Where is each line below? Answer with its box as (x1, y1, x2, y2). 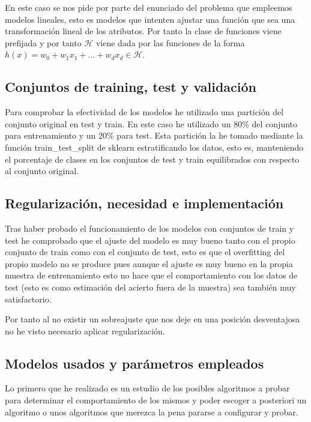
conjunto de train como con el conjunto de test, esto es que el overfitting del (5, 246, 285, 258)
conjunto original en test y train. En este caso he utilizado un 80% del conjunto (5, 117, 298, 130)
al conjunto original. (5, 164, 79, 177)
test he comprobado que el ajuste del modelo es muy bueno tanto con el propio (5, 234, 295, 246)
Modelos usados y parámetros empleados (5, 354, 264, 372)
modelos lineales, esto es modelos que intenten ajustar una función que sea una (5, 13, 295, 25)
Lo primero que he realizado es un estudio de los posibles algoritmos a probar (5, 382, 290, 394)
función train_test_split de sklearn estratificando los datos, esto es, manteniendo (5, 140, 304, 153)
